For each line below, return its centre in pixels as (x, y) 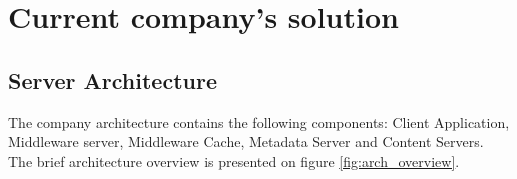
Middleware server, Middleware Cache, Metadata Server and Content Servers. (246, 141)
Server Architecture (112, 79)
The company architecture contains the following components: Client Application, (259, 121)
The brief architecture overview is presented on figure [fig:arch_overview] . (234, 160)
